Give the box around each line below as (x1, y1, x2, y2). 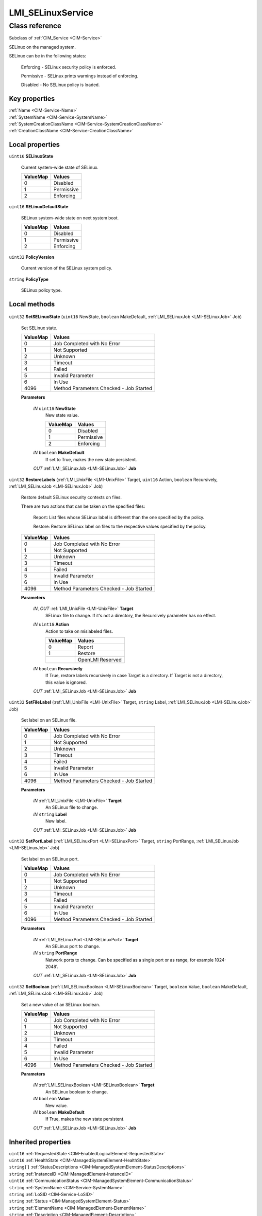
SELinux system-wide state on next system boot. (21, 215, 119, 221)
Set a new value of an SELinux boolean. (21, 1001, 100, 1007)
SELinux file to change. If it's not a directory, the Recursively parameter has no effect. (45, 612, 216, 618)
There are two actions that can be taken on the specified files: (21, 503, 145, 509)
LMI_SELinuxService (9, 7, 94, 18)
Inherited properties (9, 1138, 71, 1146)
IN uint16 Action (33, 622, 69, 627)
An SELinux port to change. (45, 943, 100, 949)
